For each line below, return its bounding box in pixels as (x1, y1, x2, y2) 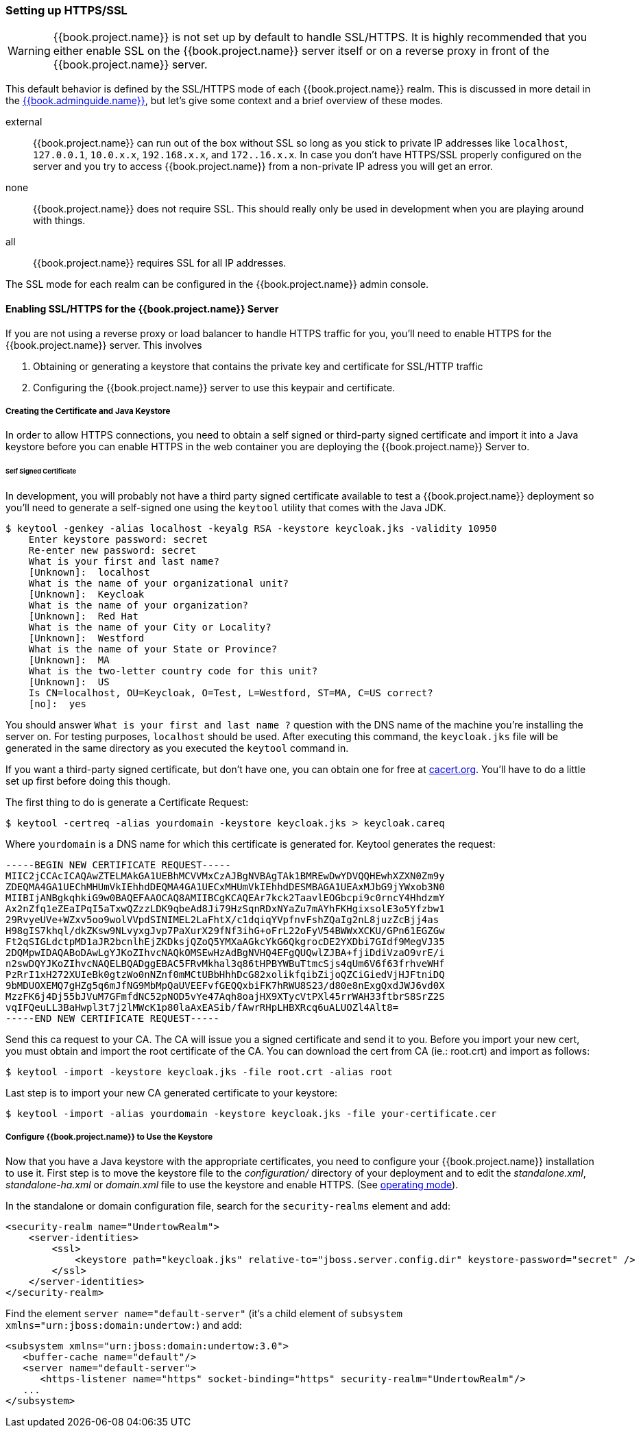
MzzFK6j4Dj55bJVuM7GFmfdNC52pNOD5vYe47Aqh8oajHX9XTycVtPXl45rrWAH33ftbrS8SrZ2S (5, 991, 445, 1003)
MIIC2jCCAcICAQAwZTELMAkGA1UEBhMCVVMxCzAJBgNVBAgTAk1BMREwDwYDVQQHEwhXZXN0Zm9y (5, 870, 445, 882)
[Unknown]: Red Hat (28, 611, 138, 622)
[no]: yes (28, 698, 87, 710)
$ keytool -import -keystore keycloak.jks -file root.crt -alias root (5, 1066, 393, 1078)
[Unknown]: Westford (28, 633, 145, 644)
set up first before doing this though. (5, 775, 171, 787)
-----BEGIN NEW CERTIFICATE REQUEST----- (5, 859, 231, 871)
